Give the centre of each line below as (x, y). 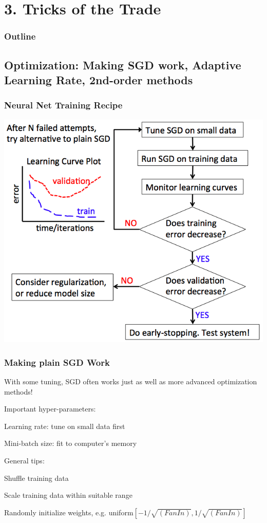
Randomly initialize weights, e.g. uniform (69, 512)
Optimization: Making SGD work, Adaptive (123, 64)
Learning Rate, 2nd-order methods (99, 80)
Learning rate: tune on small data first (65, 426)
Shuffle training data (36, 478)
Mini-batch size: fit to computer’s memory (71, 443)
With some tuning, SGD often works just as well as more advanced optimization (131, 381)
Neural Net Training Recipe (63, 105)
